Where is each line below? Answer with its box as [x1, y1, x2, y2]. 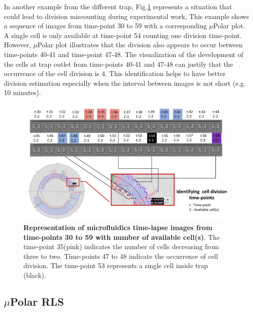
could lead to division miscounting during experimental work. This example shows [4, 11, 249, 21]
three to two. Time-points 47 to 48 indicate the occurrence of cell [23, 251, 218, 261]
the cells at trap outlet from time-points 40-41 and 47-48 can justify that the [4, 58, 234, 69]
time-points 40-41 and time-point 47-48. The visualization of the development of [4, 49, 243, 59]
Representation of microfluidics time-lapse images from [23, 222, 213, 233]
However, [4, 39, 31, 50]
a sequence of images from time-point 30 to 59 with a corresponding [4, 20, 207, 31]
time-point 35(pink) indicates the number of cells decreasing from [23, 241, 219, 252]
